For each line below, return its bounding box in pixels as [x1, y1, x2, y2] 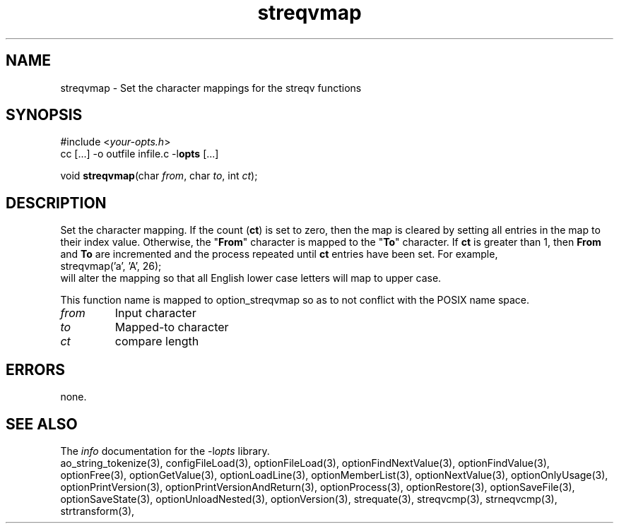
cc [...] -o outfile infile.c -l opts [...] [60, 148, 219, 160]
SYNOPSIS [6, 106, 83, 124]
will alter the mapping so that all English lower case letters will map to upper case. [60, 272, 442, 285]
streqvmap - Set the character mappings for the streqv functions [60, 81, 362, 94]
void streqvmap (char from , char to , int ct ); [60, 170, 258, 182]
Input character [114, 306, 196, 321]
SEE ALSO [6, 415, 78, 433]
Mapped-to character [114, 320, 229, 335]
